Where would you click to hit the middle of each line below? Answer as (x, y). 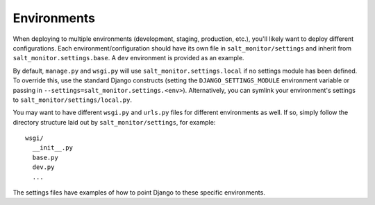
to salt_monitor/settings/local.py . (72, 100)
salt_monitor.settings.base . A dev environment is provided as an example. (128, 58)
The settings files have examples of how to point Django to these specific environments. (139, 193)
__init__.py (52, 148)
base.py (45, 157)
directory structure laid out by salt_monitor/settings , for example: (114, 122)
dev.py (43, 167)
